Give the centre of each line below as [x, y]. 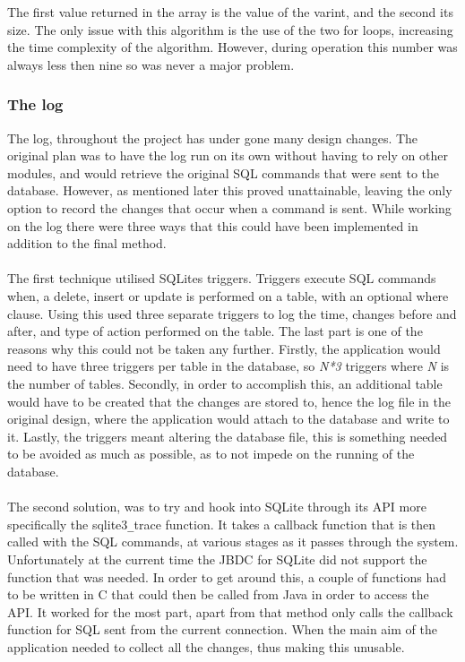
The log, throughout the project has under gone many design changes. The [213, 138]
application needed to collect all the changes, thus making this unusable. [206, 646]
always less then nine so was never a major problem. [151, 64]
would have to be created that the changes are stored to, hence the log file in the [229, 401]
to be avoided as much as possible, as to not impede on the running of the [211, 454]
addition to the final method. [87, 243]
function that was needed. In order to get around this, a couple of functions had [227, 576]
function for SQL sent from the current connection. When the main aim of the [222, 629]
